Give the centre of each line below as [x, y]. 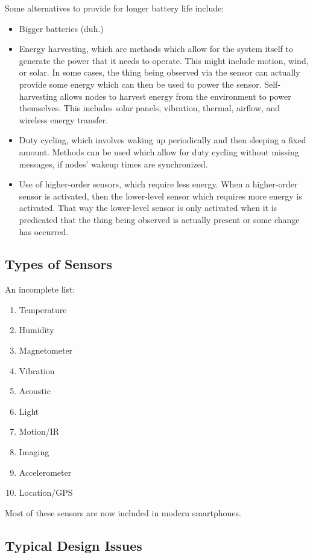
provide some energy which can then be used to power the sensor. [140, 84]
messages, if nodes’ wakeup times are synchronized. [113, 164]
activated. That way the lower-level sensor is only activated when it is [148, 208]
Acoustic [35, 391]
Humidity [36, 330]
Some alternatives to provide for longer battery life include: [115, 8]
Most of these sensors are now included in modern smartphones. [123, 512]
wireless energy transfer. [64, 119]
